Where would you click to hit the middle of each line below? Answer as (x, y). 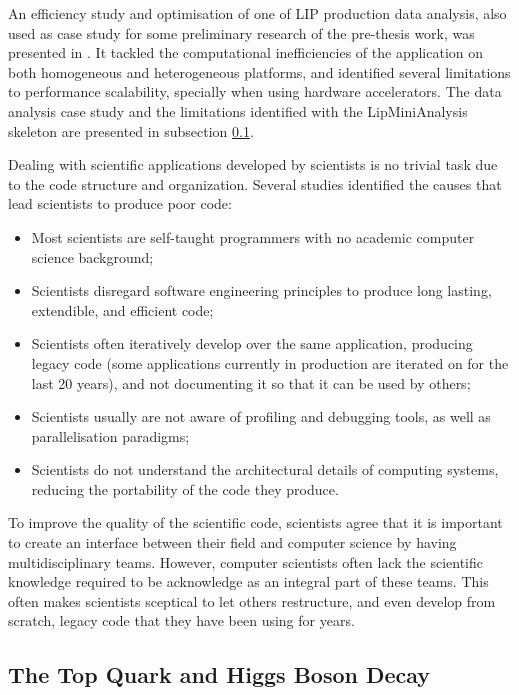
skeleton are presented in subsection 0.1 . (131, 130)
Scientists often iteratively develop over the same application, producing (252, 343)
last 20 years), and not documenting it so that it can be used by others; (251, 382)
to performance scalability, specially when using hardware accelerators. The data (255, 91)
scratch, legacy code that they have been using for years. (181, 620)
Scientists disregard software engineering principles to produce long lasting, (261, 290)
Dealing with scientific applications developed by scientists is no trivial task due (253, 164)
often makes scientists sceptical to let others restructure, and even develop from (252, 600)
